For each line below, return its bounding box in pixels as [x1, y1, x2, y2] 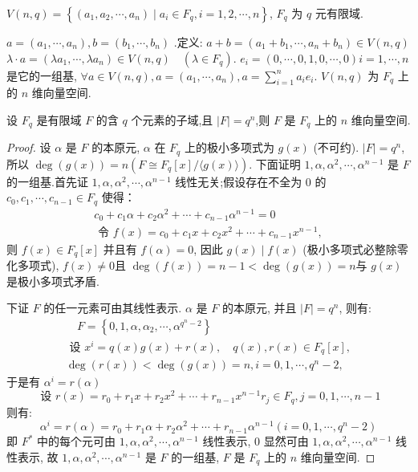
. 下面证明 [249, 155, 301, 172]
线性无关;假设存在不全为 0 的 [175, 173, 327, 189]
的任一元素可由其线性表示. [43, 299, 182, 316]
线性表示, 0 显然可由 [202, 433, 309, 450]
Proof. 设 [6, 139, 51, 156]
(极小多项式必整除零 [302, 240, 408, 257]
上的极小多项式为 [184, 139, 274, 156]
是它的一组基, [6, 67, 77, 83]
